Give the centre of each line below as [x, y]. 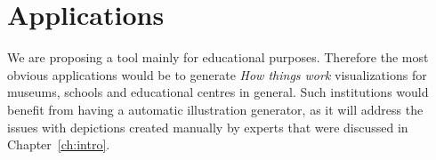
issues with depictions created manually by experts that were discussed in [208, 127]
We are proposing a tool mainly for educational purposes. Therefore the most [218, 57]
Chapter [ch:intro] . [59, 144]
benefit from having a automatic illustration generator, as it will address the [215, 109]
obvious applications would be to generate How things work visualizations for [217, 74]
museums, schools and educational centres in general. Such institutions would [218, 92]
